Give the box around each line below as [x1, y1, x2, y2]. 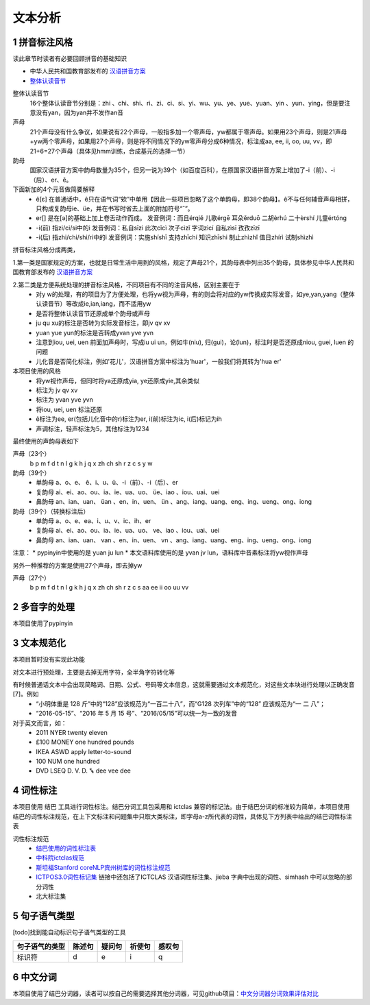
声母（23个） [12, 450, 51, 458]
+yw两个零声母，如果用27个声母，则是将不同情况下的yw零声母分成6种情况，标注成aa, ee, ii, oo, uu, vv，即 [29, 137, 332, 145]
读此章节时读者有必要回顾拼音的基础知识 [12, 55, 127, 63]
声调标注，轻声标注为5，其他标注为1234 [36, 424, 150, 433]
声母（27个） [12, 573, 51, 582]
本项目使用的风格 [12, 367, 61, 375]
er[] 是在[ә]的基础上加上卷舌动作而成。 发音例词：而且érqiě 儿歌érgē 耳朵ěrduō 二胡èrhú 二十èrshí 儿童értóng [36, 214, 347, 222]
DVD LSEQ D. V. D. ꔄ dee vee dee [36, 766, 132, 775]
